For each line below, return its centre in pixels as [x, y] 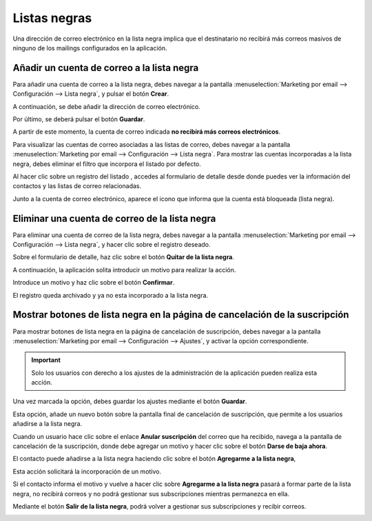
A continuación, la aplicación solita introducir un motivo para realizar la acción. [124, 269]
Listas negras [52, 18]
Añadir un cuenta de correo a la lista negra [106, 68]
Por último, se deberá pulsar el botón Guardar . [79, 119]
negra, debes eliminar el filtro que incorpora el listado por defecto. [107, 164]
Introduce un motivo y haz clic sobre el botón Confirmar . [94, 283]
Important [46, 360]
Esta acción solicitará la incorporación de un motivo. [87, 471]
